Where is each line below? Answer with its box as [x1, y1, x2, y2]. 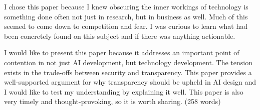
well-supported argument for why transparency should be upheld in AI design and [4, 77, 256, 87]
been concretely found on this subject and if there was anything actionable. [4, 30, 235, 41]
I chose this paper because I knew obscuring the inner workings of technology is [4, 1, 248, 11]
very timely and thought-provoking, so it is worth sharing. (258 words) [4, 96, 221, 107]
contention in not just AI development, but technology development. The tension [4, 57, 252, 67]
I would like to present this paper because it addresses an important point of [4, 47, 239, 58]
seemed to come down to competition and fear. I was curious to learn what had [4, 21, 248, 31]
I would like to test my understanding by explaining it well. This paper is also [4, 86, 243, 97]
